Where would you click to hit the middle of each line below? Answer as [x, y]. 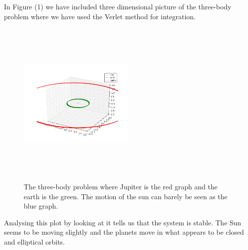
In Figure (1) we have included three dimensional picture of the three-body [118, 6]
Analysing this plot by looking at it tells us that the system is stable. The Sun [123, 222]
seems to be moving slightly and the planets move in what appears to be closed [124, 232]
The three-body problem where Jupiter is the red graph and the [121, 186]
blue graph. [41, 206]
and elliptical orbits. [35, 241]
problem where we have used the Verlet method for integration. [100, 16]
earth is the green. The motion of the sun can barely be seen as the [126, 196]
